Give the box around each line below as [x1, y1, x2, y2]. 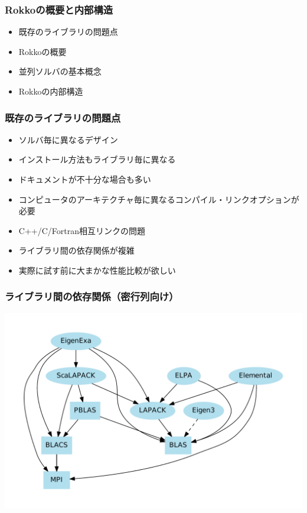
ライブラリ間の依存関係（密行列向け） [5, 289, 179, 304]
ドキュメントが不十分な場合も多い [18, 173, 151, 185]
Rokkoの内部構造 [18, 85, 83, 97]
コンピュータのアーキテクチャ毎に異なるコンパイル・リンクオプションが [18, 193, 299, 205]
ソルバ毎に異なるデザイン [18, 133, 118, 145]
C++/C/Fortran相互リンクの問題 [18, 224, 145, 236]
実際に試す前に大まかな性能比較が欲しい [18, 264, 176, 276]
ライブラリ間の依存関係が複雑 [18, 244, 135, 256]
